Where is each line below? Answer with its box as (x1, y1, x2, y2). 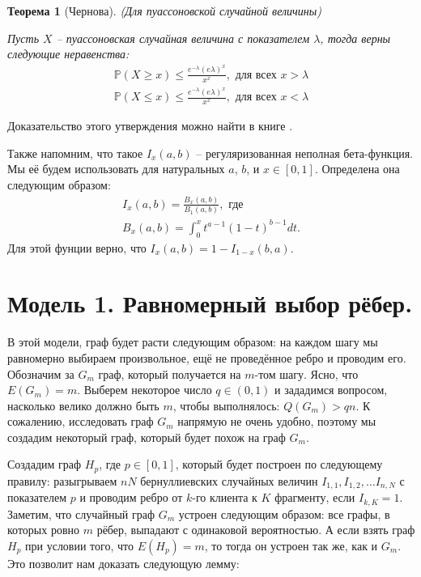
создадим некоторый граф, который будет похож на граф (7, 428, 286, 445)
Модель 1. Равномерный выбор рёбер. (7, 286, 413, 320)
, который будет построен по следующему (175, 456, 383, 473)
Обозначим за (7, 365, 74, 382)
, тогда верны (320, 29, 391, 46)
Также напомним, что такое (7, 144, 143, 161)
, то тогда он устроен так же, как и (204, 537, 378, 554)
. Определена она (314, 160, 400, 177)
